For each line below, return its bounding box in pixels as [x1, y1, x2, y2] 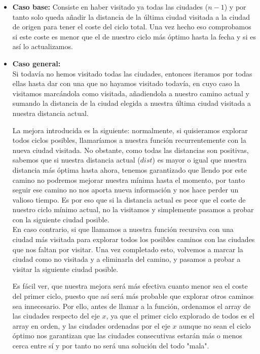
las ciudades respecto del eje [12, 310, 100, 321]
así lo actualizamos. [12, 41, 73, 52]
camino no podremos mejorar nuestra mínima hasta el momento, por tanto [12, 174, 245, 185]
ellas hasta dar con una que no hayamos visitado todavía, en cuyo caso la [12, 78, 240, 89]
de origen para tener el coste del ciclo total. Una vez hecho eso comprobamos [12, 21, 251, 32]
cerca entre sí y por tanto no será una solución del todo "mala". [12, 340, 209, 350]
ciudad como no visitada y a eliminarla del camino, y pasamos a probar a [12, 254, 241, 264]
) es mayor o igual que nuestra [152, 154, 247, 165]
